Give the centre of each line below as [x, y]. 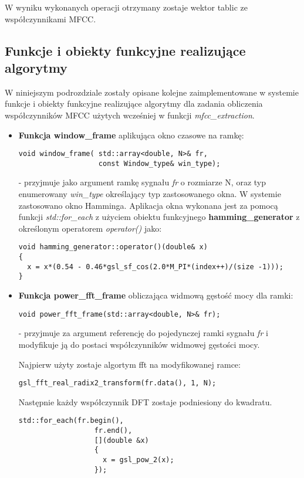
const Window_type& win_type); [159, 163]
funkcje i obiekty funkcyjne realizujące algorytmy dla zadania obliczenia [134, 104]
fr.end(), [113, 430]
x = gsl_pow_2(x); [138, 460]
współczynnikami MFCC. [50, 18]
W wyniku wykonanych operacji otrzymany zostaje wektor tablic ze [126, 7]
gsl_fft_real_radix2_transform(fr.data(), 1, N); [117, 383]
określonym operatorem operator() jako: [90, 228]
